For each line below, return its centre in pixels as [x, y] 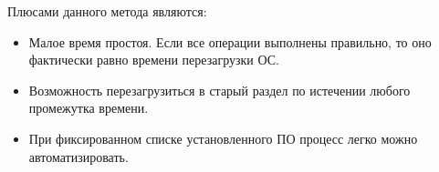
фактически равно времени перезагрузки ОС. [154, 60]
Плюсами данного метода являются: [107, 11]
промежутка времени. [89, 108]
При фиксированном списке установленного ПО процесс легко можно [223, 138]
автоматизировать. [78, 156]
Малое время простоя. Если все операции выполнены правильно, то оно [230, 41]
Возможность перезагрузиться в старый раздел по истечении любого [219, 90]
